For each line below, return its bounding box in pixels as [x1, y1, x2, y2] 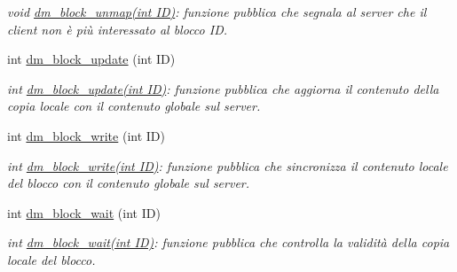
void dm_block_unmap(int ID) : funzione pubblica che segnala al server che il [7, 3, 427, 20]
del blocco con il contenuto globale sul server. [7, 174, 250, 192]
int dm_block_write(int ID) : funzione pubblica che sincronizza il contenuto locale [7, 156, 448, 175]
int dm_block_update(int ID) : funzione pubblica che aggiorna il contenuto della [7, 79, 439, 97]
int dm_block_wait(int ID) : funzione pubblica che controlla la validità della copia [7, 233, 450, 252]
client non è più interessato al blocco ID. [7, 19, 228, 38]
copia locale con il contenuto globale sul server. [7, 97, 261, 115]
